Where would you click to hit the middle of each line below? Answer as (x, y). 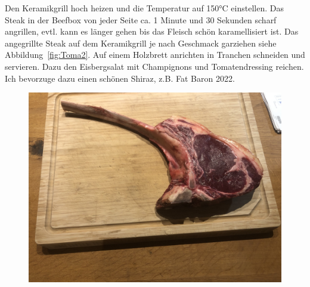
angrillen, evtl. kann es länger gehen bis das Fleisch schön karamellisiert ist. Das (152, 31)
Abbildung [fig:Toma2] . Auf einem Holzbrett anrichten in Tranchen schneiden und (155, 55)
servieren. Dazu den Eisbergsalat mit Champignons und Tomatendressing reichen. (154, 66)
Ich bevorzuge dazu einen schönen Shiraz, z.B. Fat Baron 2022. (120, 78)
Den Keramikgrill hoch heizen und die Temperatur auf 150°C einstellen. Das (144, 8)
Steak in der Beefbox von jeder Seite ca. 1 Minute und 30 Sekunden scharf (141, 19)
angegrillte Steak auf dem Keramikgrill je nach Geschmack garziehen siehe (141, 43)
